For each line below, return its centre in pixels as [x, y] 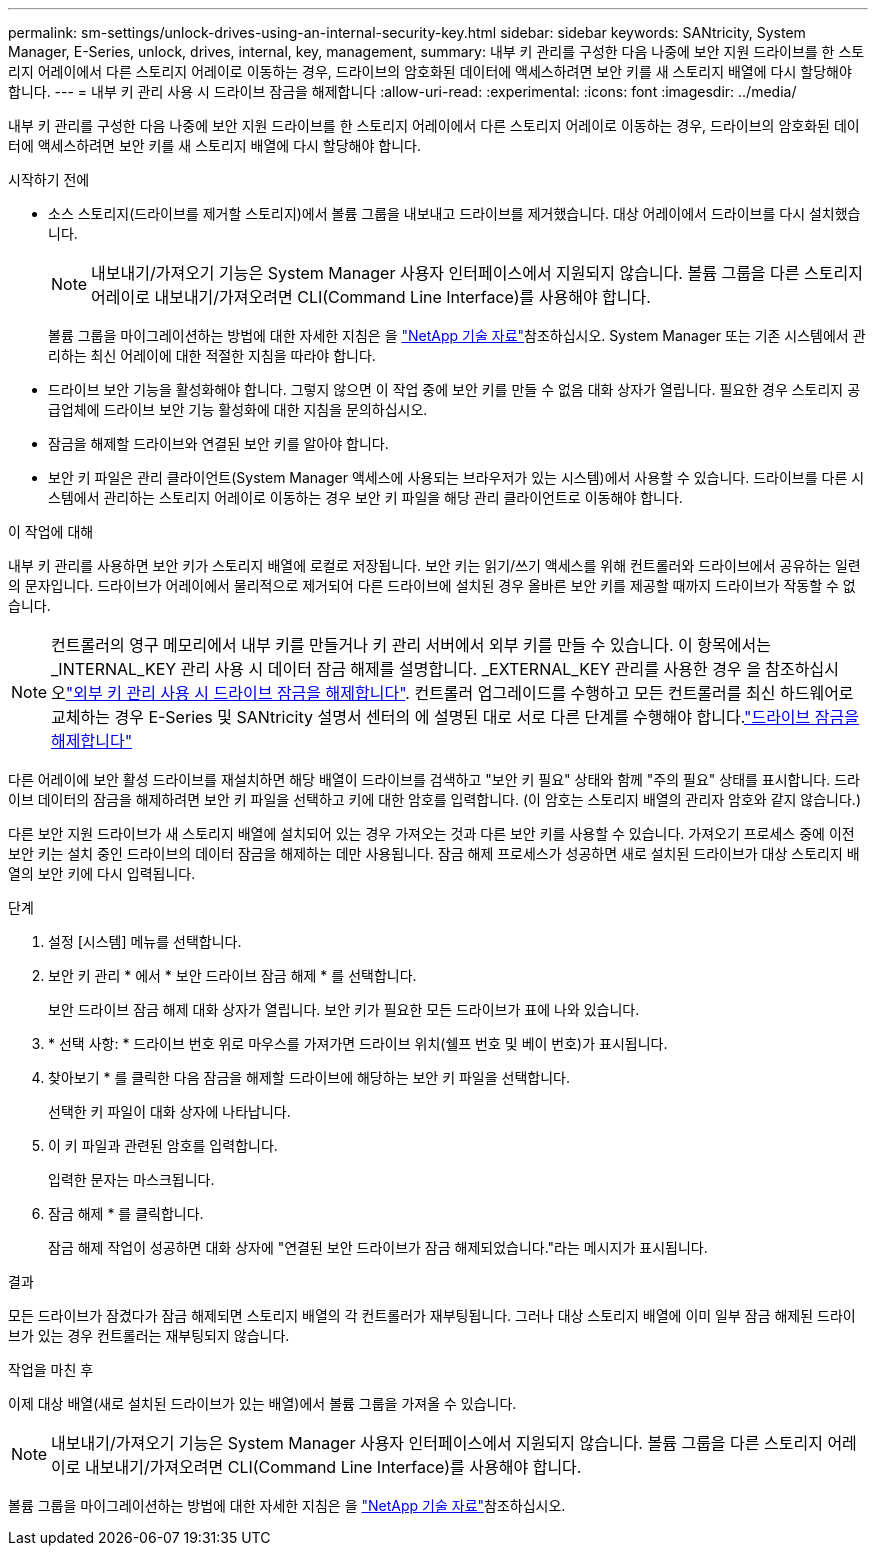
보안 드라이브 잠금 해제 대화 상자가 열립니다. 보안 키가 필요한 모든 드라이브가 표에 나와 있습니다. [344, 1009]
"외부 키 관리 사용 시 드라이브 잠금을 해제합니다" [235, 693]
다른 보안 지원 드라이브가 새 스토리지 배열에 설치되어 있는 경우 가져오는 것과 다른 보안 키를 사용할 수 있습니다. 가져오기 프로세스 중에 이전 [431, 833]
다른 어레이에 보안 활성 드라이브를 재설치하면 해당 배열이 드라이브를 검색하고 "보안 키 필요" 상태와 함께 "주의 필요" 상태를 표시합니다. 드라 [434, 779]
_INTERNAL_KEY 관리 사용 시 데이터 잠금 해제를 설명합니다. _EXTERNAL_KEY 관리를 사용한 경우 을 [406, 669]
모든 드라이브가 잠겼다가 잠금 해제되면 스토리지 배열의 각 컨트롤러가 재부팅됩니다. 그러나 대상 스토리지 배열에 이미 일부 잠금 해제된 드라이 [432, 1315]
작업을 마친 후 [51, 1369]
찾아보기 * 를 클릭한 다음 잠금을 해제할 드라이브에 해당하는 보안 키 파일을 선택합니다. [309, 1077]
